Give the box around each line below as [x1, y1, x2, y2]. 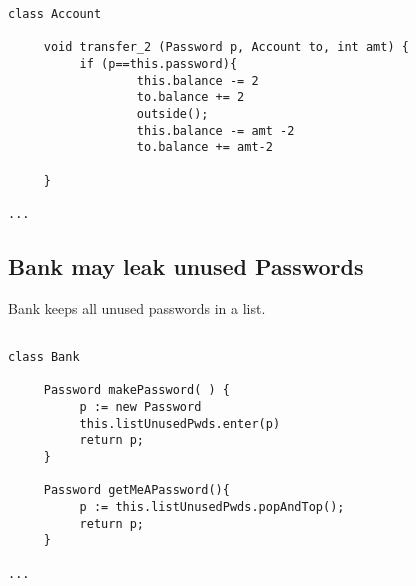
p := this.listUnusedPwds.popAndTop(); [79, 499, 345, 514]
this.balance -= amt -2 [136, 123, 295, 138]
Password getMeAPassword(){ [43, 483, 230, 498]
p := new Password [79, 399, 202, 414]
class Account [8, 7, 102, 21]
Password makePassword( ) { [43, 383, 230, 398]
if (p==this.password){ [79, 56, 238, 71]
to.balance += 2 [136, 90, 245, 105]
